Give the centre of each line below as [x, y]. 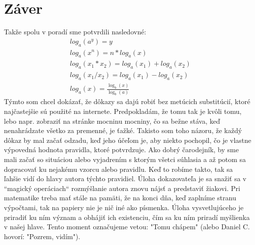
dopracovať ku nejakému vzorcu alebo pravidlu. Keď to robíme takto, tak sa [118, 169]
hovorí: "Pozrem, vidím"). [42, 236]
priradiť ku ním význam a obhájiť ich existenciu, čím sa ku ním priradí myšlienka [127, 217]
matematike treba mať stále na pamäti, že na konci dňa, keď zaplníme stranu [120, 198]
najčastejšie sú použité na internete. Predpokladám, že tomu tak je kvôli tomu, [123, 111]
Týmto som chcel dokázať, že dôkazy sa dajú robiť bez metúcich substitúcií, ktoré [127, 101]
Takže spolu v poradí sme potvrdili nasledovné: [75, 32]
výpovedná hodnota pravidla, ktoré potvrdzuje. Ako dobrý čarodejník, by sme [121, 150]
